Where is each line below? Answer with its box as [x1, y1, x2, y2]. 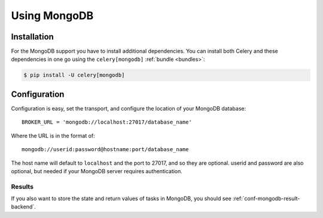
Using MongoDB [11, 9, 94, 22]
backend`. [11, 203, 36, 210]
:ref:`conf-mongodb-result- [232, 195, 300, 202]
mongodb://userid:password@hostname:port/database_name [22, 146, 189, 153]
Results [11, 182, 34, 191]
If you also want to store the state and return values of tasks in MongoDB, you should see [11, 195, 231, 202]
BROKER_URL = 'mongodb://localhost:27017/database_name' [22, 119, 193, 125]
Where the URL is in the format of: [11, 132, 95, 139]
